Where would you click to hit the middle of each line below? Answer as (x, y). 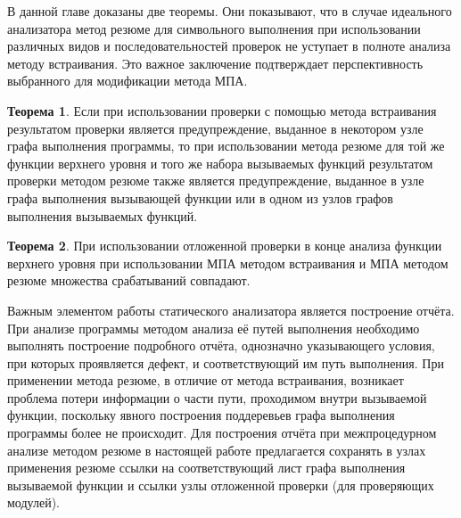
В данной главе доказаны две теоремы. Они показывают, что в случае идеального (230, 11)
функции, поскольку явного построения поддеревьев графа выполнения (201, 415)
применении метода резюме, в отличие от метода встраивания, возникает (206, 380)
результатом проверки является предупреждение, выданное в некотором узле (215, 128)
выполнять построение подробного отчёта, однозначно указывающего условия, (221, 345)
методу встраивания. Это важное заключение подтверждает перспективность (215, 63)
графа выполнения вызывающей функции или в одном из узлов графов (200, 197)
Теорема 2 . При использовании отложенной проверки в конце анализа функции (225, 246)
